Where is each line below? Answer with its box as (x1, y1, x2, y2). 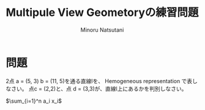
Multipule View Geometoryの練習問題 (6, 5, 199, 20)
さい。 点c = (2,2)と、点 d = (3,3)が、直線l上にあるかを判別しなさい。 (10, 85, 187, 92)
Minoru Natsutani (80, 26, 124, 34)
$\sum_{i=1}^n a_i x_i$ (6, 97, 62, 105)
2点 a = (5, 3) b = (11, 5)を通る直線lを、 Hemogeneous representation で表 (6, 77, 193, 84)
